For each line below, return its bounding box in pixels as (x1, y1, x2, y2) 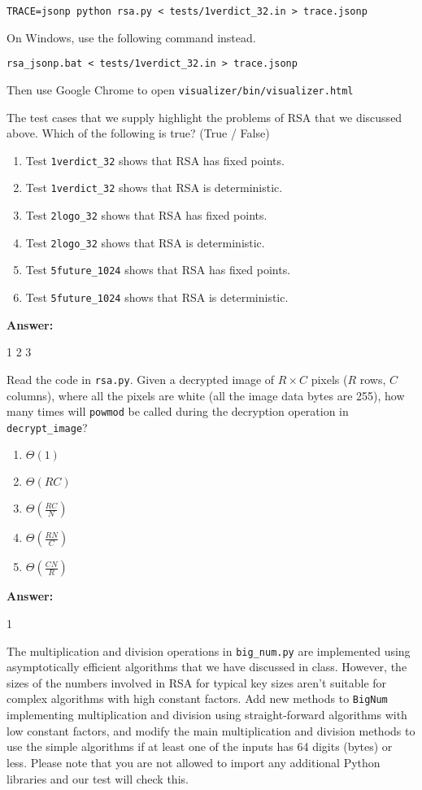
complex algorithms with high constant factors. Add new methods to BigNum (7, 690, 388, 707)
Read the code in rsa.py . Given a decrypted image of (7, 370, 275, 387)
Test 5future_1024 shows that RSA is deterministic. (25, 289, 289, 306)
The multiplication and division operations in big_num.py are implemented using (7, 642, 411, 659)
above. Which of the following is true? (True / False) (7, 124, 270, 142)
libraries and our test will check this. (7, 770, 189, 787)
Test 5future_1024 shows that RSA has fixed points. (25, 261, 291, 278)
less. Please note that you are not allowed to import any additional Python (7, 753, 381, 770)
